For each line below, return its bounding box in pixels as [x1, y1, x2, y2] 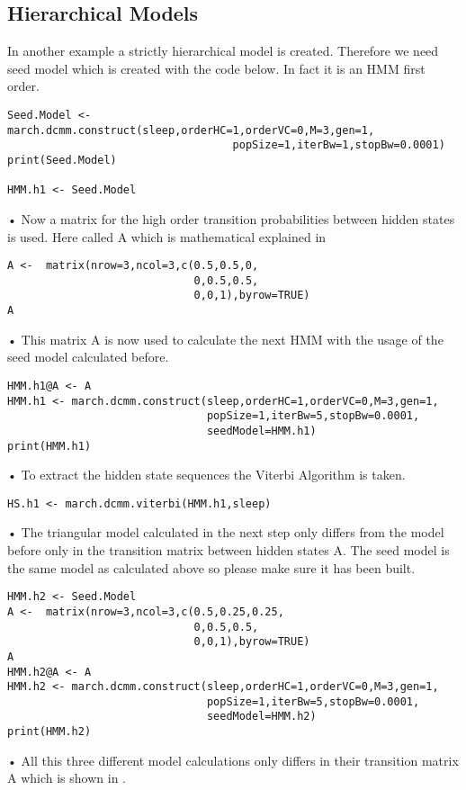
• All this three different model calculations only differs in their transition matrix [7, 750, 459, 769]
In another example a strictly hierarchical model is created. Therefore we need [7, 41, 439, 60]
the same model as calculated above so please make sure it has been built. [7, 558, 416, 577]
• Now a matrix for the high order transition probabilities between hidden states [7, 209, 455, 228]
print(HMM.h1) [7, 439, 92, 453]
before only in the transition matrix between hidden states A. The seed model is [7, 541, 450, 560]
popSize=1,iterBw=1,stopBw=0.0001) [232, 139, 445, 152]
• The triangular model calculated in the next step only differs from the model [7, 523, 444, 542]
